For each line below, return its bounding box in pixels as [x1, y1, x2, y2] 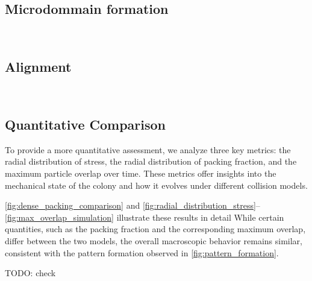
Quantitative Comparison [5, 115, 166, 133]
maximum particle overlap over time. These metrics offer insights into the [5, 166, 276, 179]
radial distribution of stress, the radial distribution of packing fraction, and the [5, 155, 297, 168]
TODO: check [5, 267, 56, 279]
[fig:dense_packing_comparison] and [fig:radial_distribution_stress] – [5, 199, 260, 212]
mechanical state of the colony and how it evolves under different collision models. [5, 178, 308, 191]
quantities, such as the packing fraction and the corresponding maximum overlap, [5, 223, 306, 235]
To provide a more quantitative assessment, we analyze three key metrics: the [5, 143, 291, 156]
